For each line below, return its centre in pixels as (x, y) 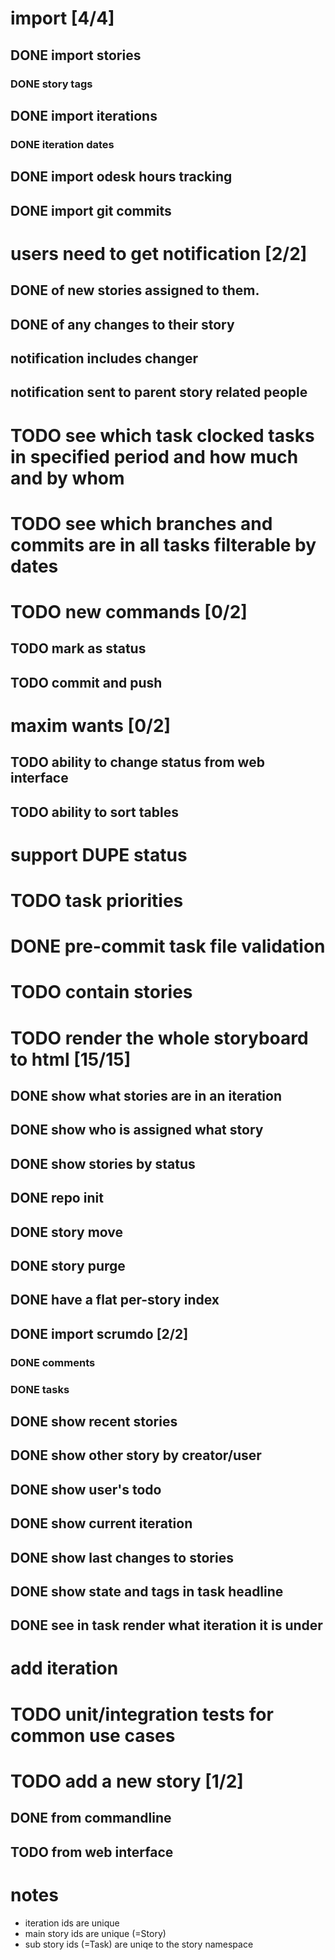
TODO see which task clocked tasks (162, 435)
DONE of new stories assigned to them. (135, 290)
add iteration (64, 1668)
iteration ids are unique (72, 1923)
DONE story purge (68, 1265)
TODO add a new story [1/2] (127, 1781)
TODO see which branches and (141, 523)
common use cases (93, 1735)
